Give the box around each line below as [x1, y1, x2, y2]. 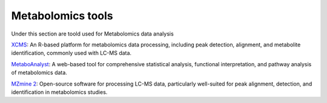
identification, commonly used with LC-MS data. [11, 49, 132, 57]
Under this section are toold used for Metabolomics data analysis [11, 30, 174, 37]
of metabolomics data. [11, 69, 68, 76]
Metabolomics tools [11, 9, 113, 22]
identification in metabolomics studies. [11, 88, 108, 96]
